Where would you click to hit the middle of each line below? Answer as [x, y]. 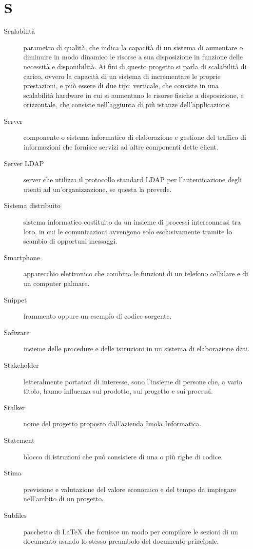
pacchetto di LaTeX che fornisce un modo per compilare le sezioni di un [131, 531]
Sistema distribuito [32, 205]
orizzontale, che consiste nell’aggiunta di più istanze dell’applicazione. [127, 104]
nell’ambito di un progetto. [64, 499]
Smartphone [22, 257]
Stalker [14, 407]
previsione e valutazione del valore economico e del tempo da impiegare [130, 489]
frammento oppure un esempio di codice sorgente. [97, 316]
